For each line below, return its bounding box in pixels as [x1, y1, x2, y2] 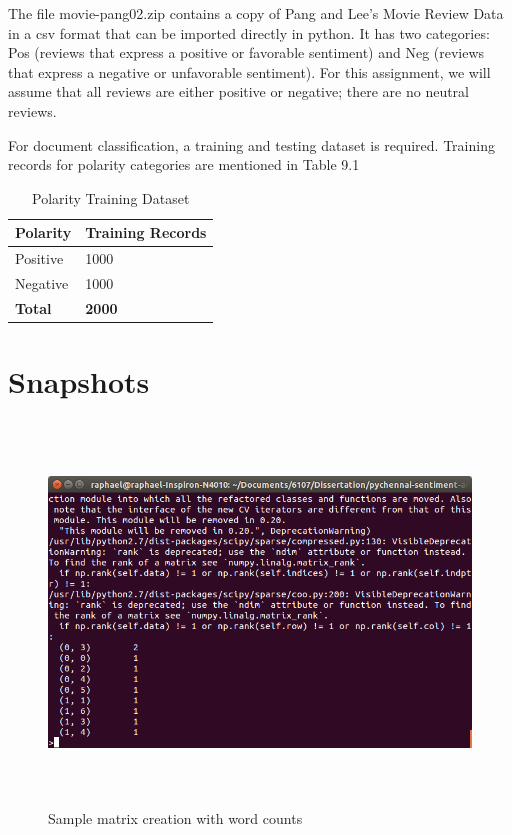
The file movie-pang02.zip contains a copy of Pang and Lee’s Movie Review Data [8, 3, 504, 23]
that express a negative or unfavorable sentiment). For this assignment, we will [8, 61, 491, 82]
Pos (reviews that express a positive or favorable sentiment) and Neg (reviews [8, 42, 485, 63]
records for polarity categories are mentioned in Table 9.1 [8, 154, 360, 175]
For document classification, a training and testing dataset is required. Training [8, 134, 495, 155]
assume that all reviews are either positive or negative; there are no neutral [8, 81, 469, 102]
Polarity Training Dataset [32, 187, 190, 208]
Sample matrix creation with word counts [48, 807, 303, 828]
